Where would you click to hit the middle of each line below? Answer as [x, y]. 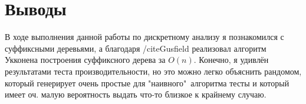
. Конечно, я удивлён [231, 60]
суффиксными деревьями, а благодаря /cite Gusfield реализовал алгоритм [136, 48]
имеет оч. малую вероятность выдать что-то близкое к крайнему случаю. [136, 94]
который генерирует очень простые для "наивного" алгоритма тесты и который [147, 83]
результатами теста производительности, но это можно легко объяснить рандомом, [153, 71]
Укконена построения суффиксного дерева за [85, 60]
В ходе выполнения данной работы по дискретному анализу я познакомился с [144, 37]
